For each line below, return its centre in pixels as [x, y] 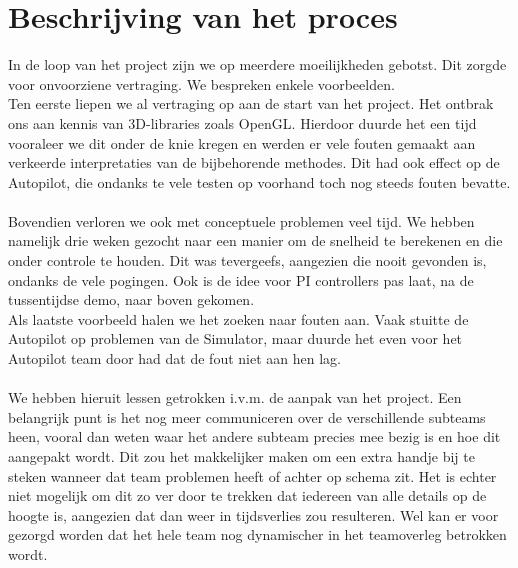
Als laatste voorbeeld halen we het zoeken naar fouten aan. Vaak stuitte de [238, 318]
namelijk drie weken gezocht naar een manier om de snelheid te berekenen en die [255, 240]
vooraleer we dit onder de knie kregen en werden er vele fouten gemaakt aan [242, 142]
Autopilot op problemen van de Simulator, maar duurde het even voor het [235, 338]
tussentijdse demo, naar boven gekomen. [131, 299]
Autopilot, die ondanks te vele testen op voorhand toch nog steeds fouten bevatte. [259, 181]
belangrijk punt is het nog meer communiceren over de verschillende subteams [247, 416]
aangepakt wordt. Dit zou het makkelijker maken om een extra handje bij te [241, 456]
